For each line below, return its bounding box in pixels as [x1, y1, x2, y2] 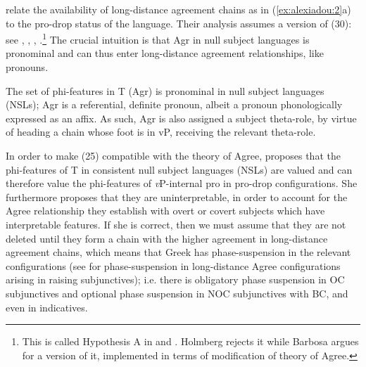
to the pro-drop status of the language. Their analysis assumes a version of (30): [6, 15, 352, 30]
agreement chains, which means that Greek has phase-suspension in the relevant [6, 245, 351, 259]
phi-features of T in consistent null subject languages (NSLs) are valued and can [6, 162, 353, 176]
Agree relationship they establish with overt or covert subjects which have [6, 203, 325, 218]
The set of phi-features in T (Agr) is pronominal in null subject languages [6, 83, 324, 98]
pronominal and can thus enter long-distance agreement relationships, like [6, 46, 324, 60]
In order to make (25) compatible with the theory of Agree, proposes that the [6, 148, 341, 162]
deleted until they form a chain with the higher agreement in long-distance [6, 231, 328, 245]
